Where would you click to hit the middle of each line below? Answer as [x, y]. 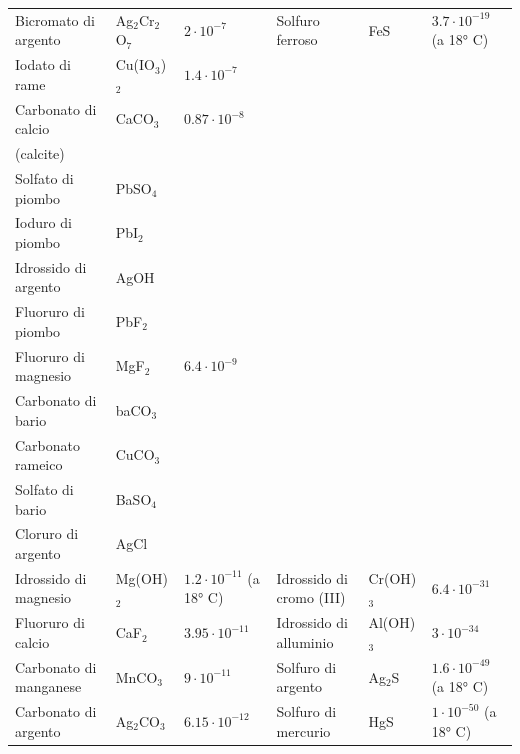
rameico [39, 464]
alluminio [305, 641]
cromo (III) [311, 597]
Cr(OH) [392, 577]
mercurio [303, 730]
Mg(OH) [141, 577]
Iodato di [43, 64]
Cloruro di [47, 533]
